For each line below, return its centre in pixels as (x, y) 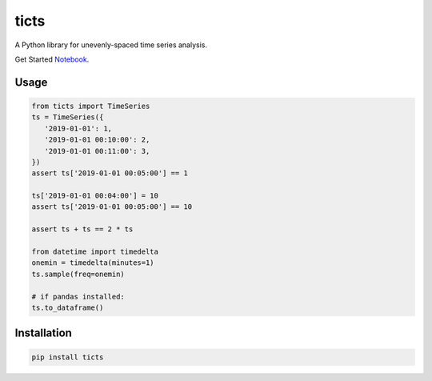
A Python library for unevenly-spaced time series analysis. (111, 45)
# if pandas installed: (78, 297)
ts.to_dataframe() (68, 307)
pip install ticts (68, 357)
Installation (43, 333)
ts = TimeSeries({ (68, 117)
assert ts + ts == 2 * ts (82, 229)
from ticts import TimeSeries (91, 106)
